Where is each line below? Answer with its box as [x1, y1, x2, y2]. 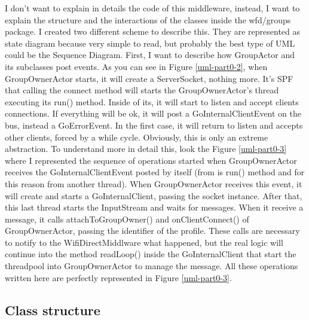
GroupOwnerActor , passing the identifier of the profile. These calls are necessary [5, 224, 300, 237]
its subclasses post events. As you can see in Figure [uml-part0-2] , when [5, 60, 268, 72]
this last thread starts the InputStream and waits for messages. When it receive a [5, 201, 304, 214]
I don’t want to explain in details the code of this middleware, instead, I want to [5, 2, 300, 14]
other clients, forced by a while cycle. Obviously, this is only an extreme [5, 130, 268, 143]
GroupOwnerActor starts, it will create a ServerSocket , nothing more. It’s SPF [5, 72, 293, 84]
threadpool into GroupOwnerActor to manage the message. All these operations [5, 260, 298, 272]
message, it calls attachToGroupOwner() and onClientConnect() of [5, 212, 249, 225]
